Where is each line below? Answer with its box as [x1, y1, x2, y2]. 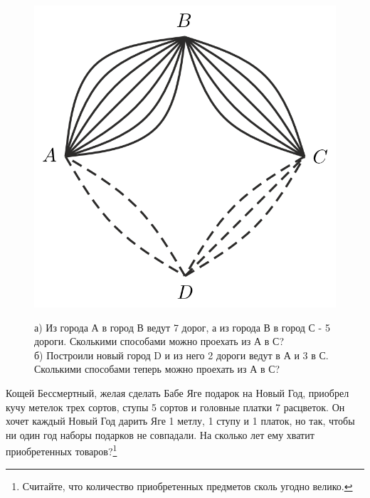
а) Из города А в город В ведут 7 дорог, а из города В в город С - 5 [34, 319, 330, 334]
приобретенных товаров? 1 [6, 442, 117, 458]
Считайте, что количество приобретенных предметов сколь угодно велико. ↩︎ [22, 478, 353, 493]
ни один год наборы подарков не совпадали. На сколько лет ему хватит [6, 427, 314, 442]
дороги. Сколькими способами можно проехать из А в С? [34, 334, 284, 349]
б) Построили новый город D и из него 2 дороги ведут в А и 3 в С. [34, 347, 329, 362]
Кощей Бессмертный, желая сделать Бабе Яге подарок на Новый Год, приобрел [6, 385, 349, 400]
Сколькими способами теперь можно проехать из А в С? [34, 361, 280, 376]
